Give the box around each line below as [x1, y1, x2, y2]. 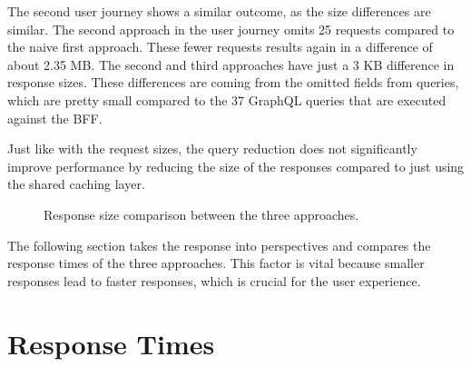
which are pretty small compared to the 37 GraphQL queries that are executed [7, 90, 446, 109]
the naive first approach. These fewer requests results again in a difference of [7, 37, 433, 56]
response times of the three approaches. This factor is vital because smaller [7, 253, 425, 273]
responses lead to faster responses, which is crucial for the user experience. [7, 271, 421, 290]
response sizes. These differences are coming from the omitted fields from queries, [7, 73, 459, 92]
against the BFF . [7, 108, 103, 127]
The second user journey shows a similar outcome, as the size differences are [7, 2, 431, 20]
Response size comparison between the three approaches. [44, 204, 359, 223]
